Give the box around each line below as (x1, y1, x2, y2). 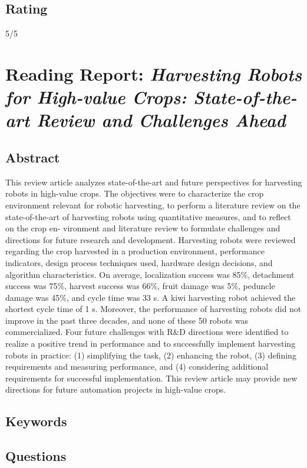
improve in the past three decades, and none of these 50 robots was (5, 314, 248, 326)
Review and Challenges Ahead (36, 108, 286, 132)
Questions (5, 447, 67, 465)
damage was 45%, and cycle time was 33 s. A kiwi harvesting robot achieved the (5, 291, 296, 303)
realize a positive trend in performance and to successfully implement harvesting (5, 337, 296, 350)
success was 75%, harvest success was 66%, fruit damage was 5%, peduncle (5, 280, 275, 292)
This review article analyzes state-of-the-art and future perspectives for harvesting (5, 175, 302, 188)
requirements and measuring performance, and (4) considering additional (5, 360, 269, 373)
